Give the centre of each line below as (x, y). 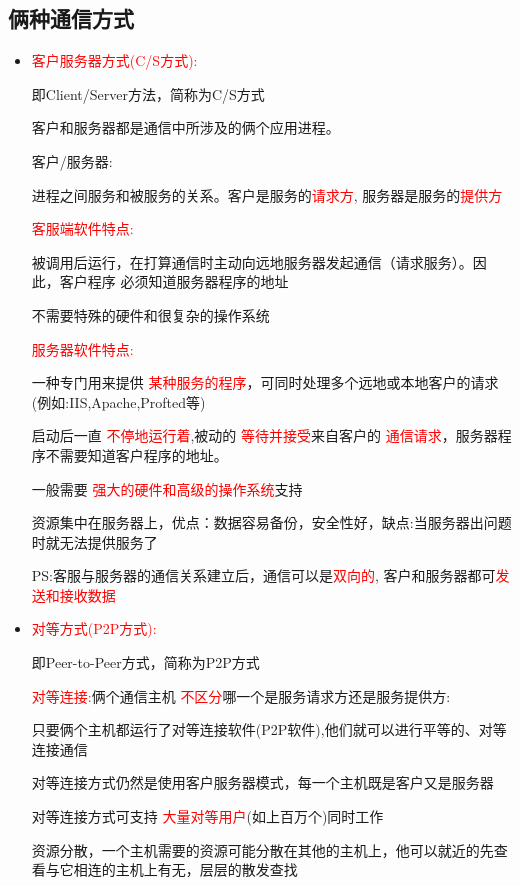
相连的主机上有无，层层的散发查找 (185, 869)
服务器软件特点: (82, 348)
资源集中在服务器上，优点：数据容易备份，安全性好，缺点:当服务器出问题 (271, 522)
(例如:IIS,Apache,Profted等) (118, 401)
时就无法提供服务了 (94, 541)
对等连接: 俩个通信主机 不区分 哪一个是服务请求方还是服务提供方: (241, 695)
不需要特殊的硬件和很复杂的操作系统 (150, 314)
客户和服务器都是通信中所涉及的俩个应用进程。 (185, 127)
